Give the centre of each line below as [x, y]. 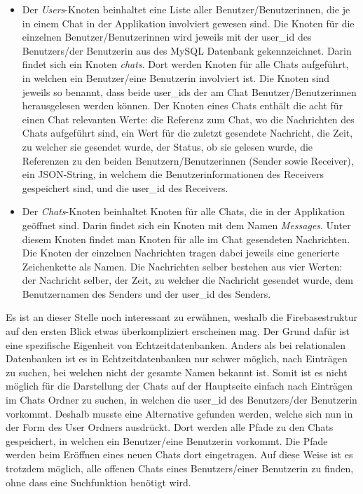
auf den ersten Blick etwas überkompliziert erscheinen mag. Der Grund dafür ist [178, 331]
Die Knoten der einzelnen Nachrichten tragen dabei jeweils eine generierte [181, 253]
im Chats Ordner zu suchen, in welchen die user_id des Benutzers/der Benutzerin [181, 400]
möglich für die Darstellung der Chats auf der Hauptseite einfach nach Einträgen [179, 386]
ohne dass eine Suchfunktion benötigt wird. [98, 482]
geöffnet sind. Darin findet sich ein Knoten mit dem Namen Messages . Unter [186, 225]
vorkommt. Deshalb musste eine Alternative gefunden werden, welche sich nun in [179, 413]
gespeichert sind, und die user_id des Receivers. [125, 187]
